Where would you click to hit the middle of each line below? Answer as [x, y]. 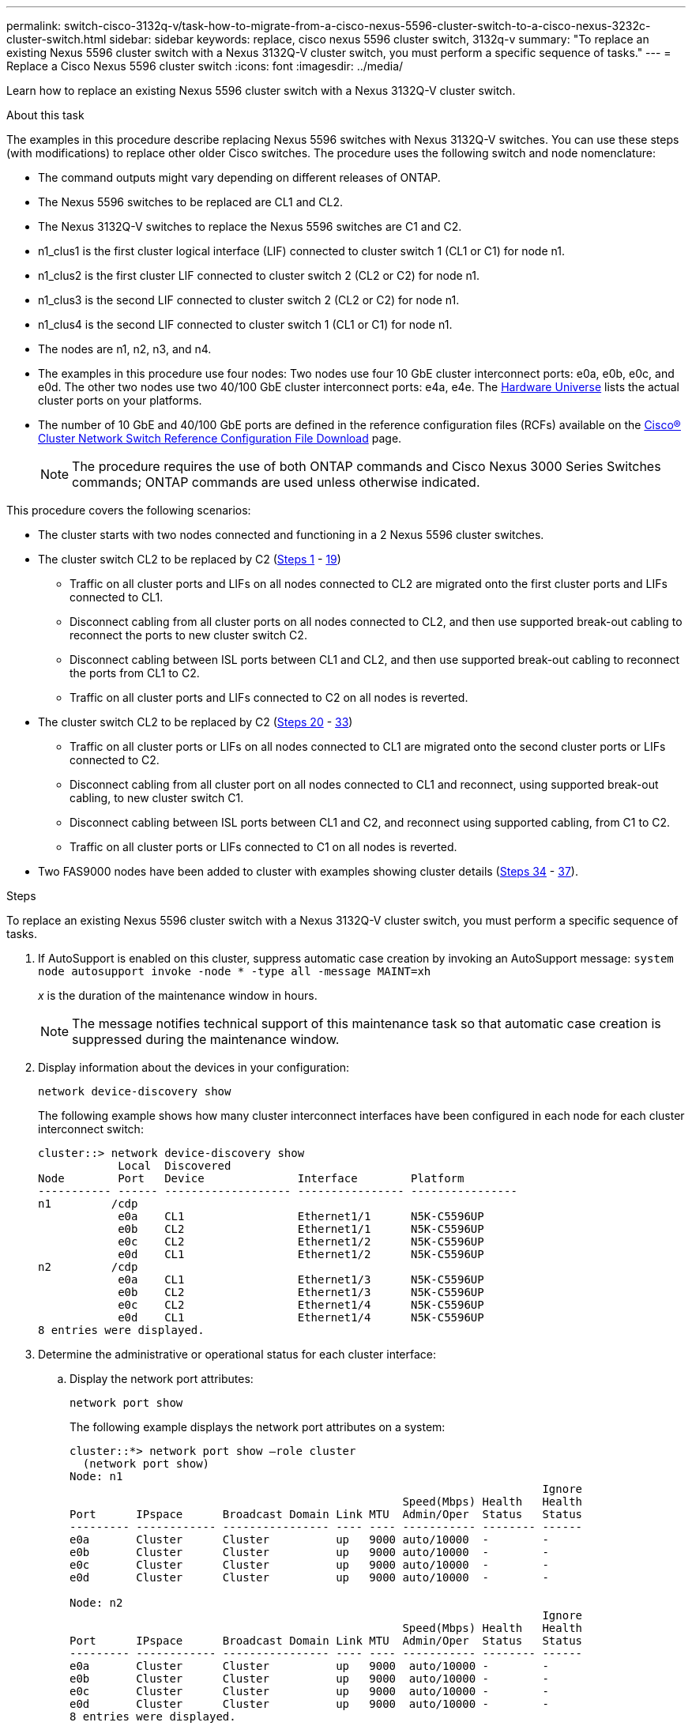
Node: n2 [96, 1603]
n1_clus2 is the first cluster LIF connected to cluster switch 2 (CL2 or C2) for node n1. [259, 275]
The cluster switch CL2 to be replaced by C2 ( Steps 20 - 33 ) [196, 722]
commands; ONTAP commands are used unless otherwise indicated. [276, 482]
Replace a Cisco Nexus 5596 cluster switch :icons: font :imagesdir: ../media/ [205, 66]
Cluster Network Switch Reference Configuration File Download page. [220, 438]
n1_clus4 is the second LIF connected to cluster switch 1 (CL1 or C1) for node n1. [245, 324]
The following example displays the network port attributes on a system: [258, 1427]
